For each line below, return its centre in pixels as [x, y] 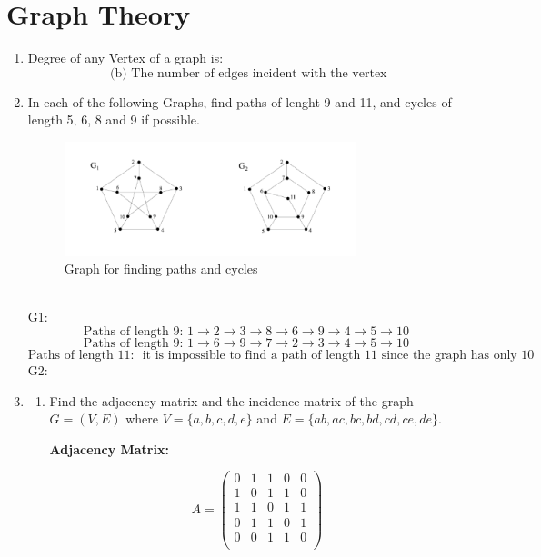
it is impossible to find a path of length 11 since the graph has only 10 [338, 355]
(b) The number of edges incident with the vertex [248, 73]
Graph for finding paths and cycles [161, 269]
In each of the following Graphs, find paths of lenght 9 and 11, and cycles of [240, 101]
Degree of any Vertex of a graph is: [125, 58]
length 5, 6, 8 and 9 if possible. [114, 119]
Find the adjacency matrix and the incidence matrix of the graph [231, 400]
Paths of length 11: [81, 355]
